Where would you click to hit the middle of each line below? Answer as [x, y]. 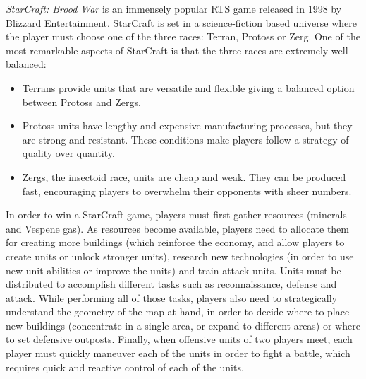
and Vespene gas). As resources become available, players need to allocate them [178, 228]
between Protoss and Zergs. [81, 101]
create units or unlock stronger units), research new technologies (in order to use [180, 256]
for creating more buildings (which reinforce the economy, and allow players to [175, 242]
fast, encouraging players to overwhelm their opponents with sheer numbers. [187, 191]
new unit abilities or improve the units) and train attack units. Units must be [173, 270]
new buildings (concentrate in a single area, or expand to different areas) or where [183, 325]
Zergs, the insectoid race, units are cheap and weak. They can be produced [184, 176]
